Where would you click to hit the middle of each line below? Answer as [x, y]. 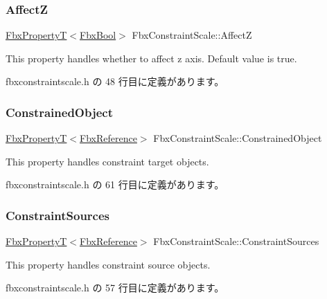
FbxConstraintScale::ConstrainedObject [238, 138]
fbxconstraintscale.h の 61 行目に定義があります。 [115, 184]
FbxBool [98, 35]
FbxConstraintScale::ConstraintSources [236, 241]
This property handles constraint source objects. [108, 264]
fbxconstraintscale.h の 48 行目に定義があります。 [115, 81]
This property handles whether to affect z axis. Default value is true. [151, 58]
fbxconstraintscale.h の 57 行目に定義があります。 [115, 288]
